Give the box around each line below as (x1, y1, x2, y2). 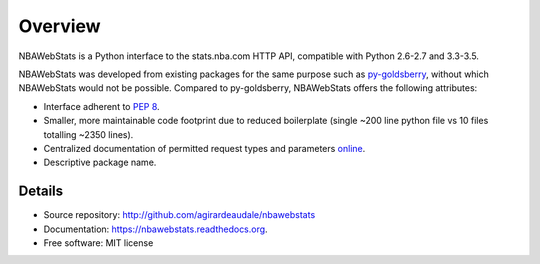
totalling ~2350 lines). (43, 128, 134, 140)
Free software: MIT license (43, 236, 154, 249)
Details (18, 183, 64, 200)
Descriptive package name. (43, 156, 157, 169)
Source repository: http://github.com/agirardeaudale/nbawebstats (43, 209, 316, 221)
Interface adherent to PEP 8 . (43, 100, 160, 112)
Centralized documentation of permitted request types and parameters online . (43, 142, 366, 154)
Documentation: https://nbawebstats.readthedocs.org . (43, 223, 269, 235)
